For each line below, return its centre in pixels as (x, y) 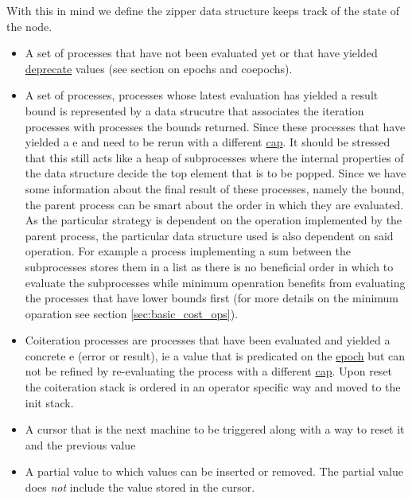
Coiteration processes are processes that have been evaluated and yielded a (208, 340)
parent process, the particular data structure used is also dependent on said (209, 235)
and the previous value (80, 444)
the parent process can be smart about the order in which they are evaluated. (214, 204)
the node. (29, 26)
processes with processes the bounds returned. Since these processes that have (215, 126)
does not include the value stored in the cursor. (140, 487)
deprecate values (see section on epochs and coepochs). (159, 68)
